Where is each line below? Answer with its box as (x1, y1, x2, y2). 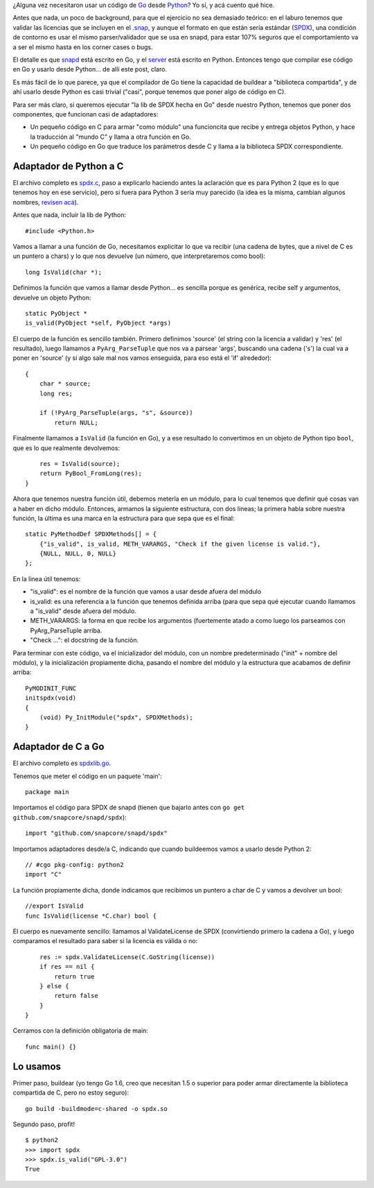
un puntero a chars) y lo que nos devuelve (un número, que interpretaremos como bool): (12, 252, 266, 260)
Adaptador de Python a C (12, 160, 124, 172)
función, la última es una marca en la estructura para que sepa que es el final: (12, 514, 235, 522)
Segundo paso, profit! (12, 1120, 75, 1128)
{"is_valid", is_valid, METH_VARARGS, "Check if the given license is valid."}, (39, 540, 321, 548)
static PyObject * (25, 309, 88, 317)
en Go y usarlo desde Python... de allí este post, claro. (12, 65, 168, 74)
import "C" (25, 870, 62, 879)
